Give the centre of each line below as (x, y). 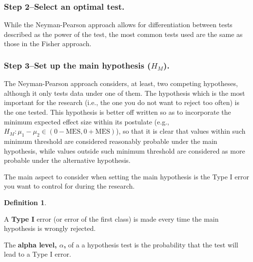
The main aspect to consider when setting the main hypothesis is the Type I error (127, 176)
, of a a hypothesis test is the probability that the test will (151, 244)
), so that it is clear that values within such (181, 131)
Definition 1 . (25, 202)
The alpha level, (30, 244)
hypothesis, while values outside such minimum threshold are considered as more (125, 150)
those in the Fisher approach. (48, 44)
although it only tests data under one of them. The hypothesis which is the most (125, 93)
